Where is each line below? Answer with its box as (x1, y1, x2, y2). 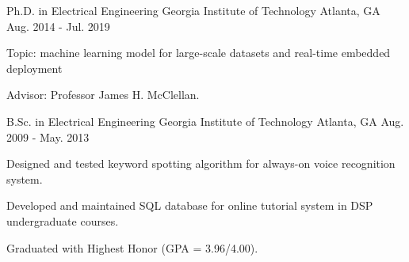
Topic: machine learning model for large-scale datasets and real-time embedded (6, 44, 391, 61)
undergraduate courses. (6, 212, 119, 229)
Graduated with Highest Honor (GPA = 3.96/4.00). (6, 239, 258, 256)
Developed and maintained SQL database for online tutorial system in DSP (6, 197, 373, 214)
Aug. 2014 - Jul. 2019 (6, 17, 110, 34)
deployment (6, 59, 63, 76)
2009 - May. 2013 (6, 128, 90, 145)
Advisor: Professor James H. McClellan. (6, 86, 200, 103)
